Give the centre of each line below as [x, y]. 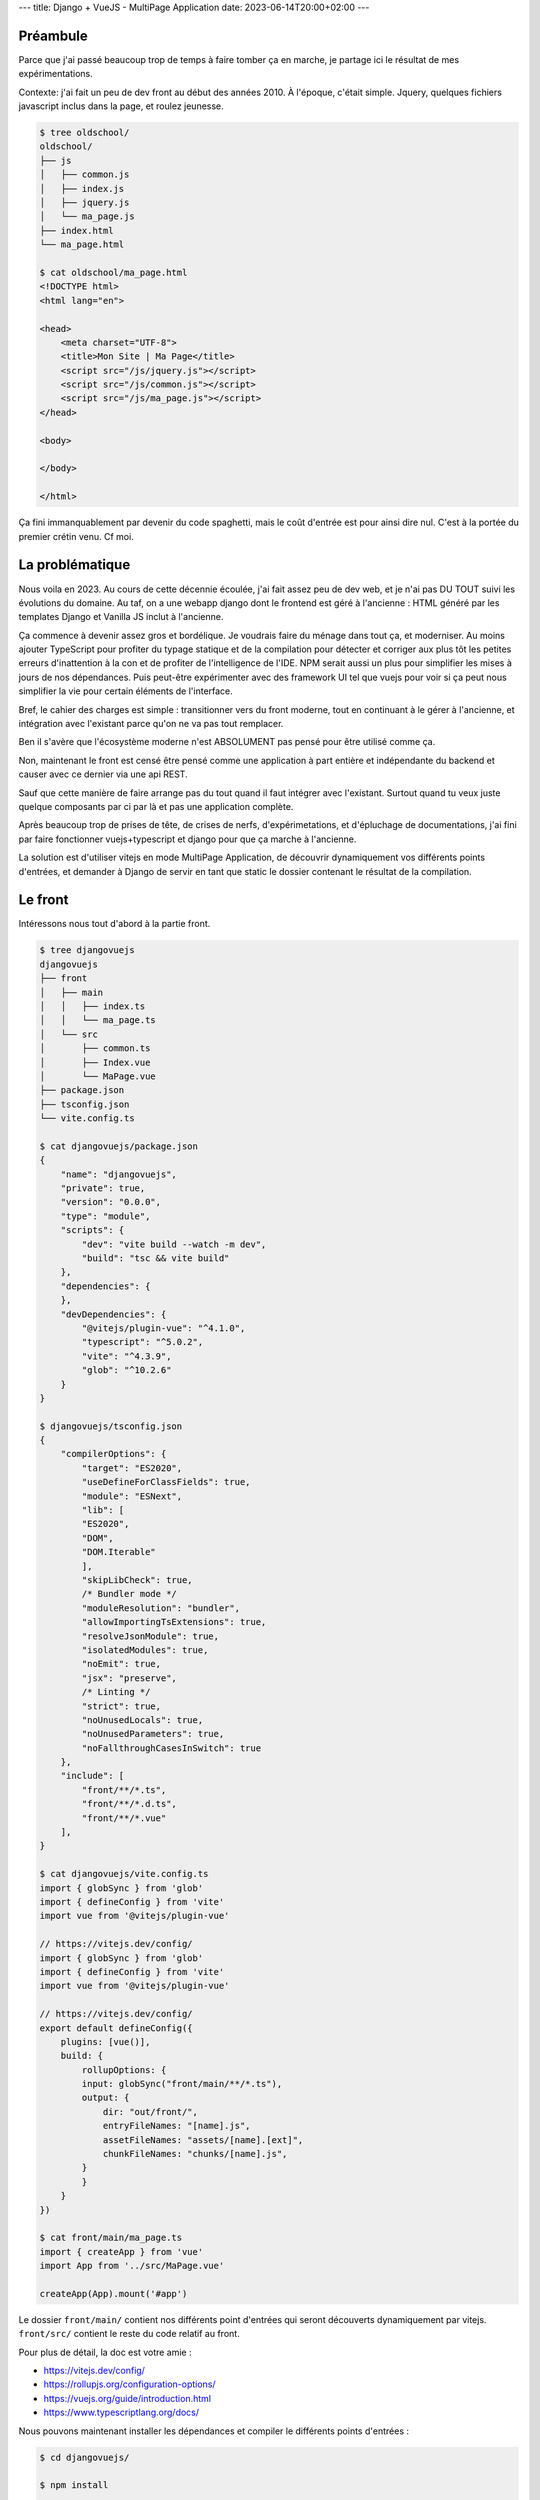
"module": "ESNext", [132, 1496]
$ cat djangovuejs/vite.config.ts [124, 1874]
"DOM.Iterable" [119, 1552]
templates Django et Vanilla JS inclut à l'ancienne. [121, 617]
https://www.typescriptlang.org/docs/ [121, 2412]
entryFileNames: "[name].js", [176, 2126]
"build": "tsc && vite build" [155, 1258]
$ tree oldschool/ [84, 133]
